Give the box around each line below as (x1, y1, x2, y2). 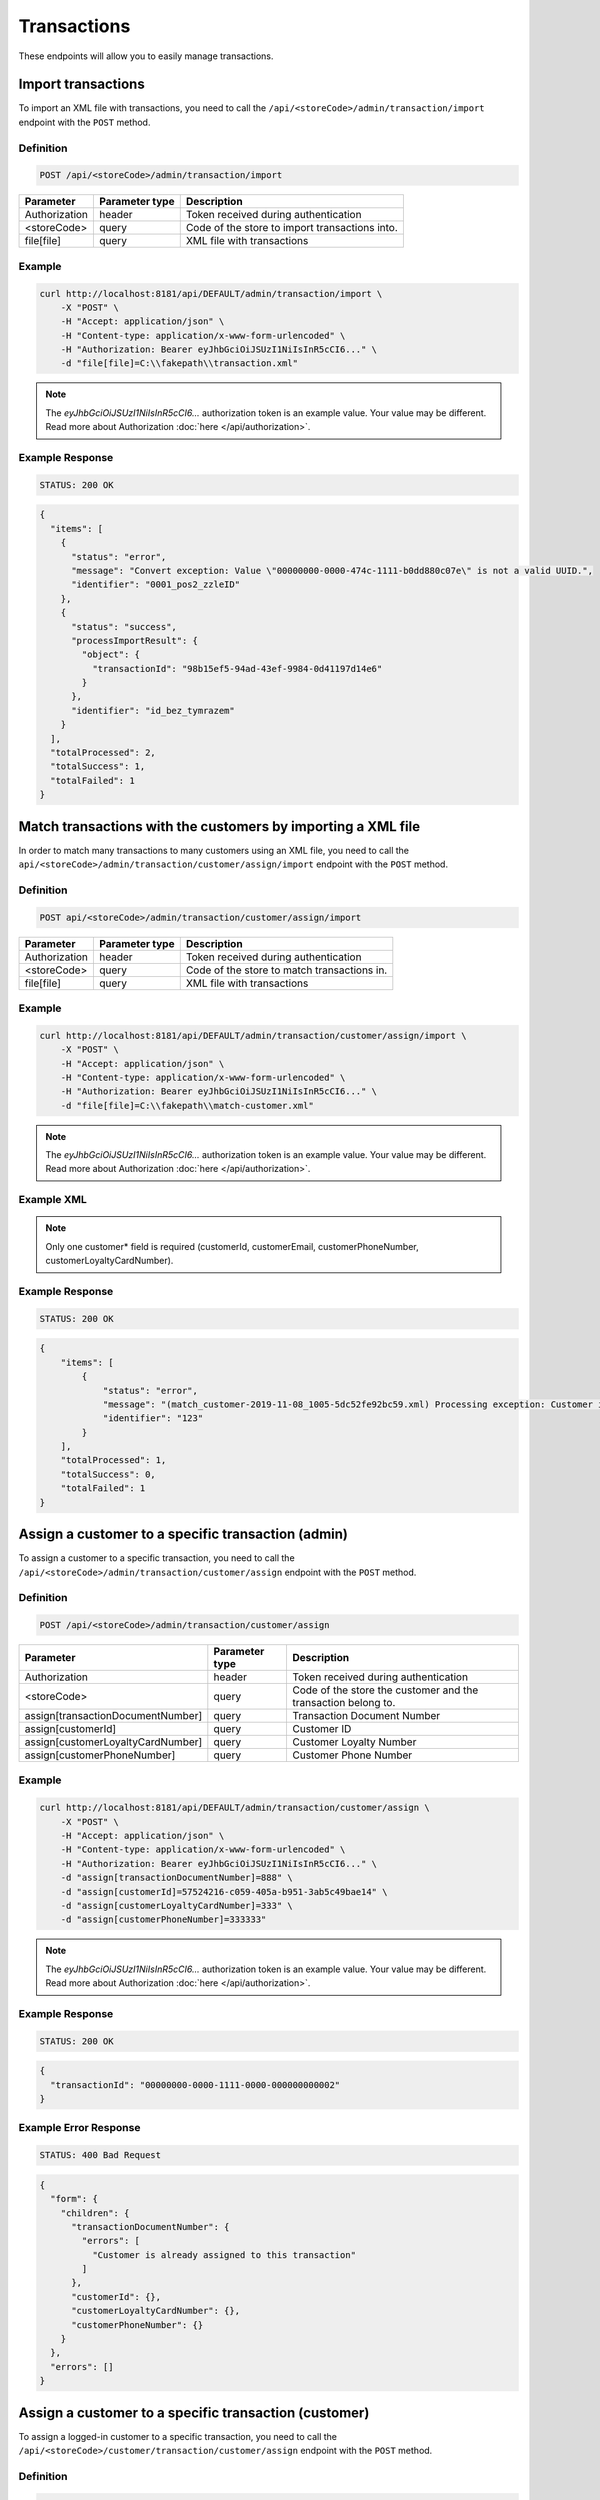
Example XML (18, 1193, 87, 1207)
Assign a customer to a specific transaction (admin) (18, 1526, 349, 1543)
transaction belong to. (292, 1696, 396, 1710)
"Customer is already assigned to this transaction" (91, 2249, 357, 2260)
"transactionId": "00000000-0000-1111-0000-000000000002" (50, 2079, 341, 2090)
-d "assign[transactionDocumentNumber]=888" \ (60, 1872, 294, 1884)
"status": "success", (71, 621, 177, 632)
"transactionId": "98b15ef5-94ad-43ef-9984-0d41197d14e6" (91, 663, 383, 674)
